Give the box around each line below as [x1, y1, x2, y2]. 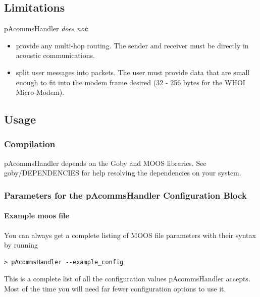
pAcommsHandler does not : [4, 23, 89, 34]
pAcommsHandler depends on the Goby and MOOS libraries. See [4, 157, 206, 168]
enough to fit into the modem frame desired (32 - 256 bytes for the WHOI [16, 77, 245, 87]
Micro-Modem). [16, 87, 65, 97]
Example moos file [4, 210, 69, 221]
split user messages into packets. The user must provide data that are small [16, 67, 250, 77]
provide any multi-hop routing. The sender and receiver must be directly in [16, 40, 249, 50]
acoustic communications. [16, 50, 95, 61]
